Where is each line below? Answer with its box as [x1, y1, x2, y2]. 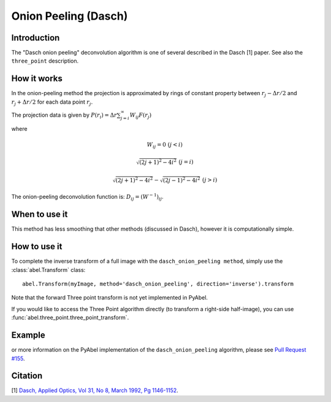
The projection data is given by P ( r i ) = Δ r [11, 111, 117, 120]
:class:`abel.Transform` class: [11, 266, 86, 273]
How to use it [11, 241, 63, 252]
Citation [11, 371, 43, 381]
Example [11, 330, 45, 341]
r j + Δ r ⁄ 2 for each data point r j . [11, 98, 93, 107]
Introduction [11, 33, 60, 43]
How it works [11, 74, 63, 84]
